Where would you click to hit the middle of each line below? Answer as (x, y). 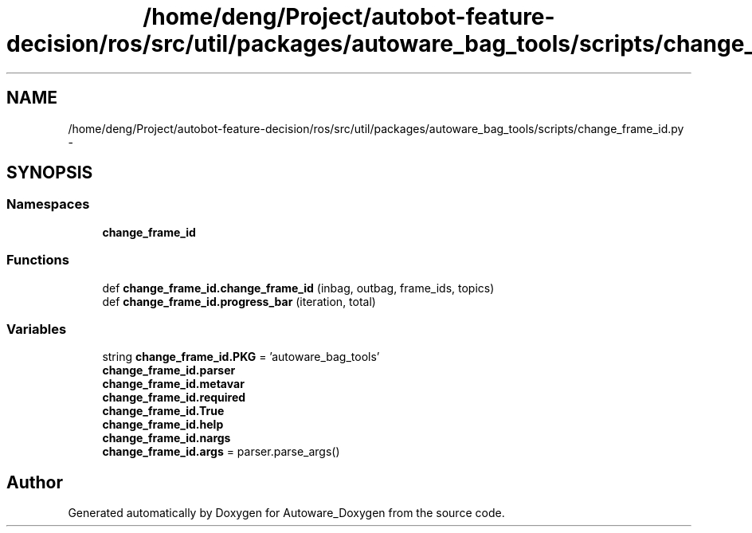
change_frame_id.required (174, 398)
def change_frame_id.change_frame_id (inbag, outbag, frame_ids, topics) (298, 288)
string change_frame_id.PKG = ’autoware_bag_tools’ (241, 357)
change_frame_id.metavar (173, 384)
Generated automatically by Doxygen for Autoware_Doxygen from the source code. (286, 513)
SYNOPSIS (50, 173)
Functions (38, 260)
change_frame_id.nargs (166, 438)
